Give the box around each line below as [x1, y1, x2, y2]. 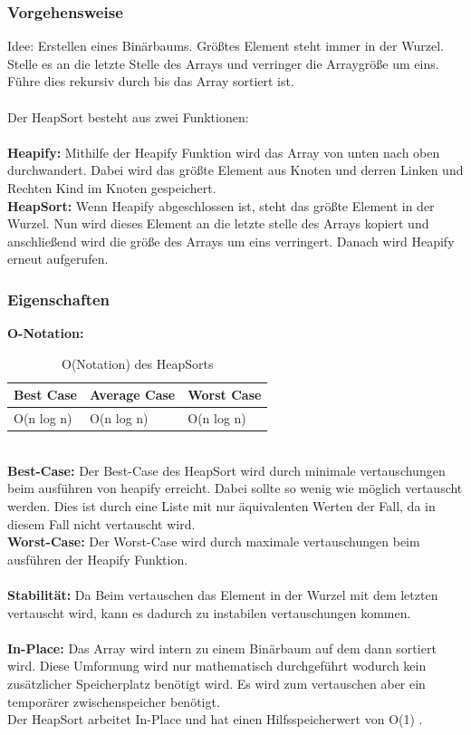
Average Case [90, 385, 176, 404]
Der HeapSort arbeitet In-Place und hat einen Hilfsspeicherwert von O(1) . [7, 710, 423, 729]
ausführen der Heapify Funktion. [7, 549, 188, 568]
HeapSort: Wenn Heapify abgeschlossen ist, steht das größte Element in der [7, 196, 435, 215]
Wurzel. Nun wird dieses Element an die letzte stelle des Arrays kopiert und [7, 214, 429, 233]
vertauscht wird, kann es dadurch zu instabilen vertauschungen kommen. [7, 603, 411, 622]
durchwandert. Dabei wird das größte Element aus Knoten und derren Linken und [7, 160, 464, 179]
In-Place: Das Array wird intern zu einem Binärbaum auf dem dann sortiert [7, 638, 437, 657]
